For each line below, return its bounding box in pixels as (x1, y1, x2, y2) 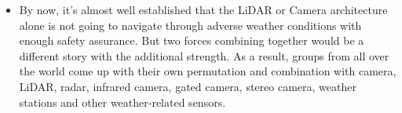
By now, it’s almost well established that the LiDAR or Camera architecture (19, 2, 388, 17)
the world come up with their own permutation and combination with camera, (19, 63, 397, 79)
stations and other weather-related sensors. (19, 93, 226, 110)
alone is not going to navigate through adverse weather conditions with (19, 16, 362, 33)
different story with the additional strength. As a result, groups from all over (19, 47, 389, 64)
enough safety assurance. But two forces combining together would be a (19, 32, 364, 49)
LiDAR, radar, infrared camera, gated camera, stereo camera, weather (19, 78, 356, 94)
